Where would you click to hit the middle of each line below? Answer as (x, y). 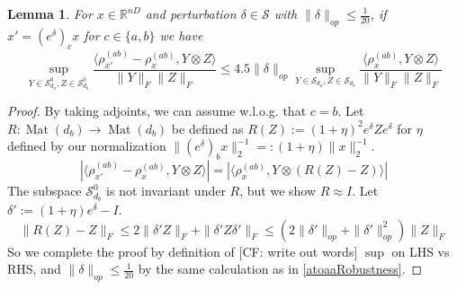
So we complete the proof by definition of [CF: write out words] (183, 251)
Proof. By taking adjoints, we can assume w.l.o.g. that (157, 111)
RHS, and (34, 269)
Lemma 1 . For (50, 13)
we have (181, 35)
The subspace (45, 191)
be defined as (207, 128)
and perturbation (191, 13)
